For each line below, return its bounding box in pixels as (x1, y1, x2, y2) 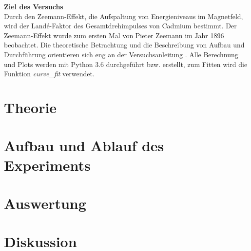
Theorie (4, 97, 57, 117)
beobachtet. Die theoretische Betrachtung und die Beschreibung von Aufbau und (4, 40, 245, 50)
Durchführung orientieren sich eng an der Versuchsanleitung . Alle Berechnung (4, 49, 238, 59)
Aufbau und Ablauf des (4, 136, 164, 156)
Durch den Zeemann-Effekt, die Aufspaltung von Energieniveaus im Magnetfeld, (4, 11, 243, 21)
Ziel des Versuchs (4, 1, 63, 11)
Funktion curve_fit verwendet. (4, 68, 95, 79)
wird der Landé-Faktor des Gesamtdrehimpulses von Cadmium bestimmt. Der (4, 21, 237, 31)
